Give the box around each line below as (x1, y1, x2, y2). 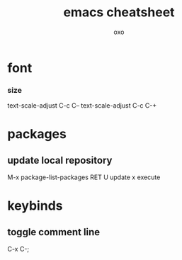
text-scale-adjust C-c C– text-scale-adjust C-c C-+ (7, 101, 157, 110)
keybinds (7, 198, 63, 214)
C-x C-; (7, 245, 30, 254)
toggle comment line (7, 226, 101, 238)
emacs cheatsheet (63, 4, 175, 21)
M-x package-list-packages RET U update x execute (7, 173, 161, 181)
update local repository (7, 154, 113, 166)
